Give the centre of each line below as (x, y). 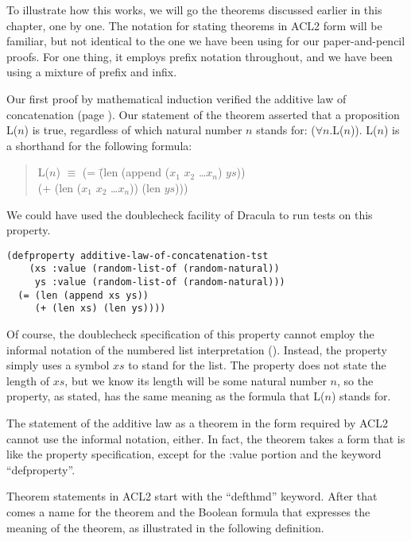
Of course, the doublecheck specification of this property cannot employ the (190, 334)
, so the (355, 380)
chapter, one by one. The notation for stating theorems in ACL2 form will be (194, 25)
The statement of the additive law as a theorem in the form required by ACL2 (197, 422)
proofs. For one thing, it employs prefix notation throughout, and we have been (200, 56)
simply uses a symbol (58, 365)
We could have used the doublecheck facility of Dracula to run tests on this (190, 214)
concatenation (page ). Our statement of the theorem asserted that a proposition (203, 114)
